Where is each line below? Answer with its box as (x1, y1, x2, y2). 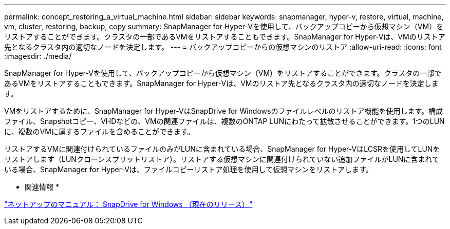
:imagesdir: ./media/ (4, 52, 72, 60)
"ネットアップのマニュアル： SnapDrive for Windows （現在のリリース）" (4, 200, 253, 209)
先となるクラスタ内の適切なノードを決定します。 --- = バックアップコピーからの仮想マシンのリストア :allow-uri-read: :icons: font (4, 43, 442, 51)
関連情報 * (25, 182, 59, 191)
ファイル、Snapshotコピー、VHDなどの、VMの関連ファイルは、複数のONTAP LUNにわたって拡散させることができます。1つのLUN (4, 117, 445, 126)
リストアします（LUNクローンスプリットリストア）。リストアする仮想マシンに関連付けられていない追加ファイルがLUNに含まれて (4, 155, 439, 163)
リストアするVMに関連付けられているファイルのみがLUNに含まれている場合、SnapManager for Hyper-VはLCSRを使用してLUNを (4, 144, 440, 153)
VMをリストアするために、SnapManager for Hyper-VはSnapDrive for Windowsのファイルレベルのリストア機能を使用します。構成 (4, 107, 443, 115)
